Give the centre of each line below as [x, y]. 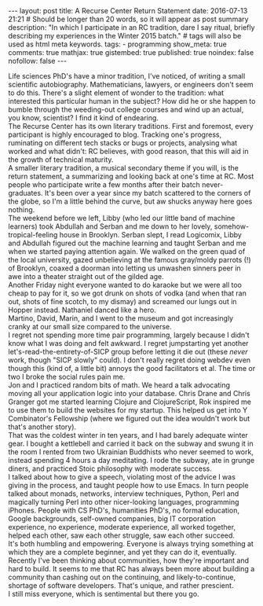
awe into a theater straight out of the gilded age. [86, 276]
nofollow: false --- [38, 61]
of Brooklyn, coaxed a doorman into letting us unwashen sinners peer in [124, 268]
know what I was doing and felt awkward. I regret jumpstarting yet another [128, 343]
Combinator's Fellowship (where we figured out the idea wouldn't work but [129, 419]
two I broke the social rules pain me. [67, 376]
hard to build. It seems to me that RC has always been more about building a [131, 569]
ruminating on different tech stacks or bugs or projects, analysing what [123, 143]
